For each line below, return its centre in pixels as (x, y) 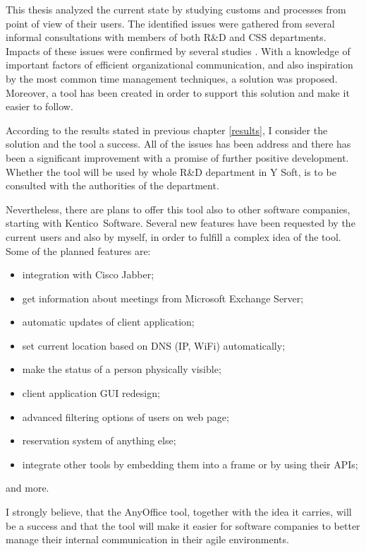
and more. (28, 488)
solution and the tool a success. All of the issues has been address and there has (178, 144)
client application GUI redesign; (91, 393)
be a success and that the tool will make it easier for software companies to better (183, 525)
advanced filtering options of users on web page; (126, 416)
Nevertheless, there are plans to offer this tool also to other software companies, (178, 209)
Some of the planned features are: (78, 250)
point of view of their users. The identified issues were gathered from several (170, 23)
